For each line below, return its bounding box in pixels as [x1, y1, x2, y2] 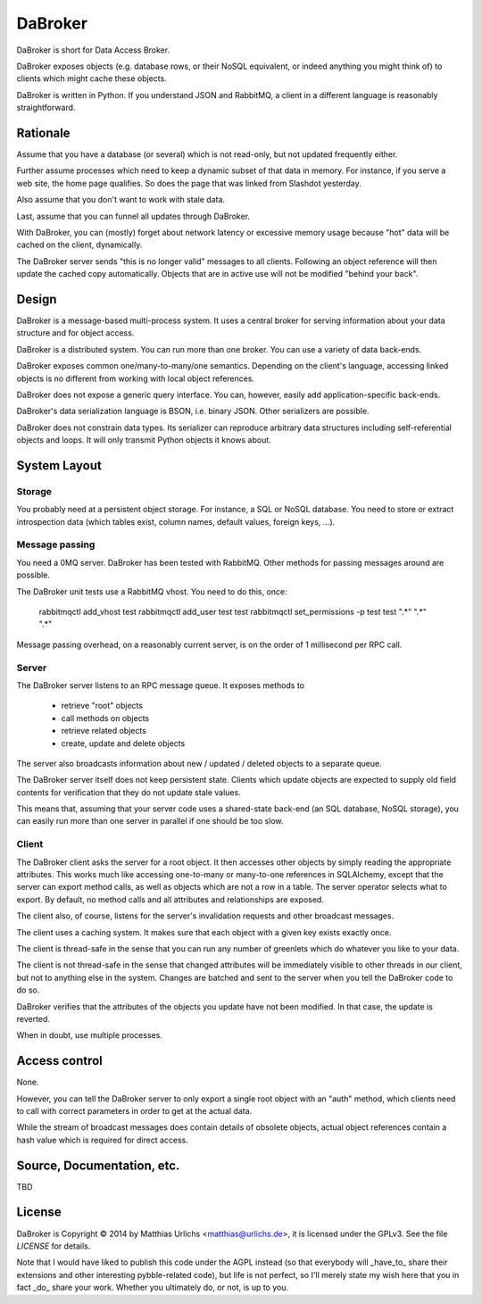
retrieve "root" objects [61, 701, 143, 711]
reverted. [16, 1013, 51, 1024]
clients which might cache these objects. [16, 73, 167, 84]
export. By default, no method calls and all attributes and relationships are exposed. [16, 893, 325, 905]
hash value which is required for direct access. [16, 1134, 189, 1145]
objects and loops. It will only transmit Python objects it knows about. [16, 435, 271, 445]
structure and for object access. [16, 328, 135, 338]
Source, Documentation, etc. [16, 1158, 180, 1173]
